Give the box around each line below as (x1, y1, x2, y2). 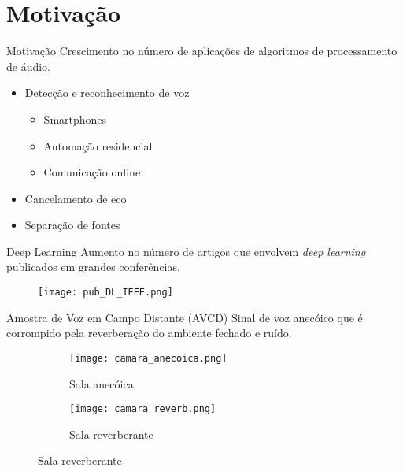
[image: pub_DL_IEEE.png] (38, 287, 173, 299)
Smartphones (43, 110, 107, 127)
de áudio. (6, 57, 51, 74)
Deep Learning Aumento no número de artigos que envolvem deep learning (6, 243, 366, 259)
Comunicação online (43, 164, 141, 180)
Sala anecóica (69, 375, 134, 391)
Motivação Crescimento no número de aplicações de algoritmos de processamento (6, 43, 397, 59)
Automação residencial (43, 137, 153, 154)
